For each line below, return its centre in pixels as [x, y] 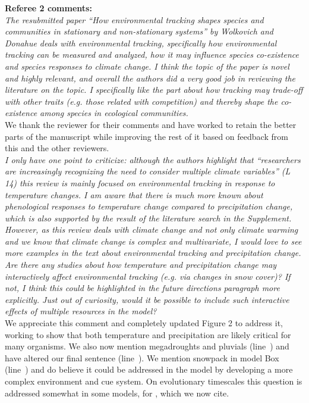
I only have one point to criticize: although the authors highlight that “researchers [153, 159]
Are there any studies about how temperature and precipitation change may [141, 265]
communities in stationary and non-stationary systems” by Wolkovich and [139, 31]
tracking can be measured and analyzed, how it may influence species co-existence [152, 54]
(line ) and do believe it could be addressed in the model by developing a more [149, 369]
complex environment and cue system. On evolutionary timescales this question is [154, 381]
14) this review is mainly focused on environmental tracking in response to [140, 182]
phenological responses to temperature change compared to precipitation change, [149, 206]
